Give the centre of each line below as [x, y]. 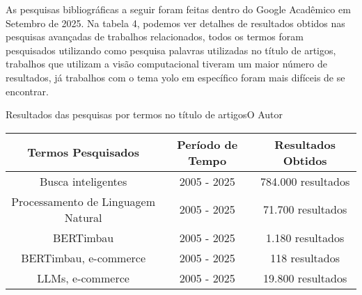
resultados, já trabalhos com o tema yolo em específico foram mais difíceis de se [175, 77]
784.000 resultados [305, 181]
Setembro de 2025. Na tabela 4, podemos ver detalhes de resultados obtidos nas [175, 23]
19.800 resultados [305, 278]
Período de [207, 144]
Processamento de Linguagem [84, 201]
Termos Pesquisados [84, 152]
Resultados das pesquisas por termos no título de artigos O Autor [144, 114]
